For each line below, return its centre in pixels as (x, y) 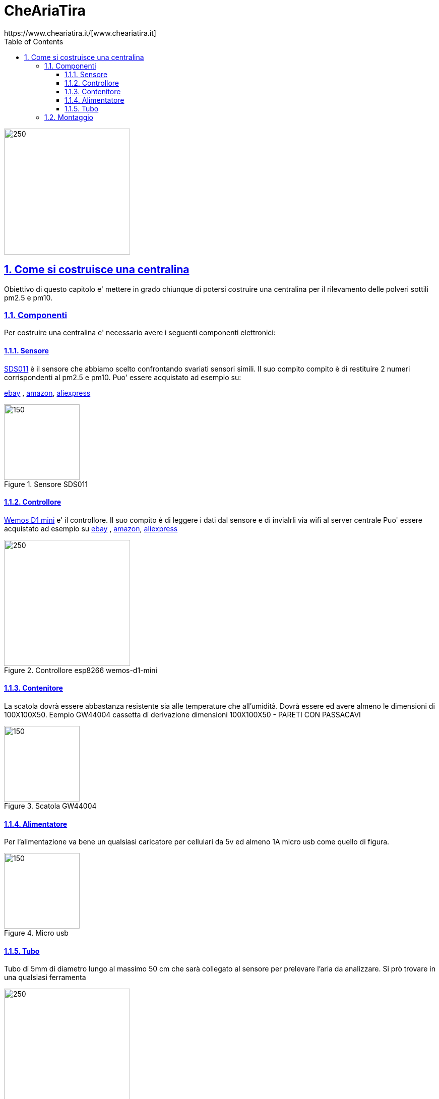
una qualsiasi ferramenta (45, 978)
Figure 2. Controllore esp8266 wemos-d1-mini (81, 670)
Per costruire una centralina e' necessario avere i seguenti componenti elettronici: (140, 333)
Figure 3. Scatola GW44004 (50, 806)
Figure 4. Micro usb (36, 933)
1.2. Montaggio (69, 117)
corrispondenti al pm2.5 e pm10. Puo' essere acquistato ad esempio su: (123, 377)
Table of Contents (34, 41)
